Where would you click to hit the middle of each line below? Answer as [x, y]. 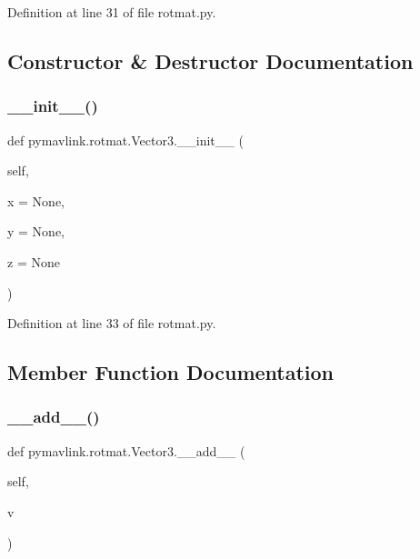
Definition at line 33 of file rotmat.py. [112, 323]
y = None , [36, 231]
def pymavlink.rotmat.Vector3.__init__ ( [125, 140]
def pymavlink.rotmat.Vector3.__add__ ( [126, 450]
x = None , [36, 200]
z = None [34, 261]
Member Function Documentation [171, 372]
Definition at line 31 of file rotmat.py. [112, 12]
